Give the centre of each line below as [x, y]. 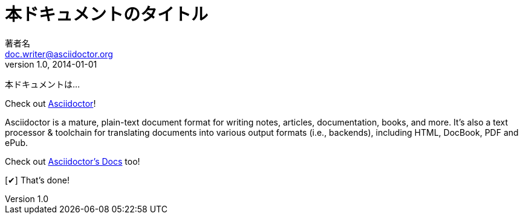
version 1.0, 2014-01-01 [51, 64]
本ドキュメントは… [43, 84]
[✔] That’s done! [37, 180]
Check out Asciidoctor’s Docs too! [73, 161]
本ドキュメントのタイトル [107, 14]
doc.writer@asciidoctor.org [59, 54]
